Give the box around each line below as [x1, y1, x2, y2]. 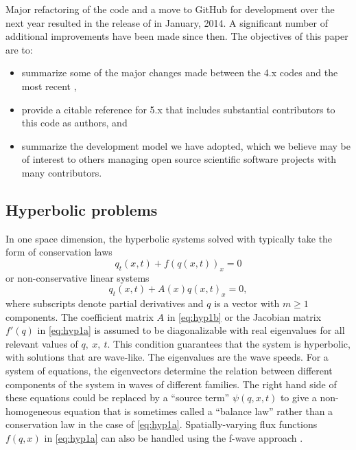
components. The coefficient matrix [5, 309, 154, 324]
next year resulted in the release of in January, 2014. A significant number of [5, 15, 329, 30]
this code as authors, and [21, 115, 128, 130]
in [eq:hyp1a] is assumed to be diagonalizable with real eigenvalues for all [37, 323, 345, 337]
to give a [280, 390, 317, 405]
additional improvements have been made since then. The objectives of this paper [5, 29, 348, 43]
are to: [5, 42, 33, 56]
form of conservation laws [5, 245, 112, 259]
